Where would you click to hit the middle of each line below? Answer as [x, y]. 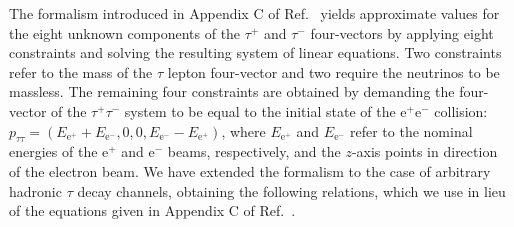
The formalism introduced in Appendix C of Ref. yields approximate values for [254, 13]
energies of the [53, 151]
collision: [461, 110]
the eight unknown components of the [125, 32]
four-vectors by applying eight [402, 32]
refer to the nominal [411, 130]
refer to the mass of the [81, 71]
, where [243, 130]
